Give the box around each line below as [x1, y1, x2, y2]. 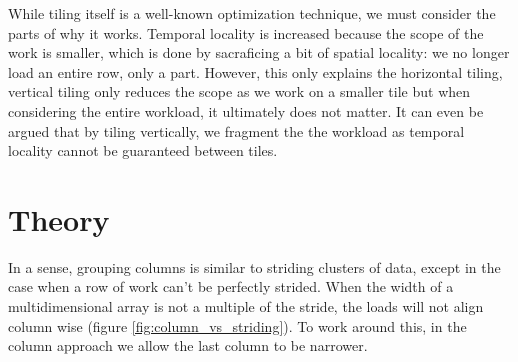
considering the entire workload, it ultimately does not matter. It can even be [8, 100, 484, 121]
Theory [8, 198, 110, 239]
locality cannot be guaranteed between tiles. [8, 140, 278, 161]
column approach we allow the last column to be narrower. [8, 335, 368, 356]
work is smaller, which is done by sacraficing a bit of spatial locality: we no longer [8, 42, 510, 63]
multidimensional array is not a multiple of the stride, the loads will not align [8, 296, 484, 317]
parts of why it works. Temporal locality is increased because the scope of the [8, 22, 484, 43]
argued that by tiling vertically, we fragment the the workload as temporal [8, 120, 465, 141]
